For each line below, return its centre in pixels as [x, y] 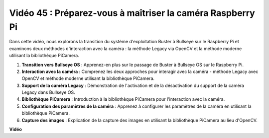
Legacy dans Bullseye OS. [49, 92]
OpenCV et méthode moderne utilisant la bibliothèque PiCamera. [88, 78]
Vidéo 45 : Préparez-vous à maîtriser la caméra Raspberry [132, 13]
